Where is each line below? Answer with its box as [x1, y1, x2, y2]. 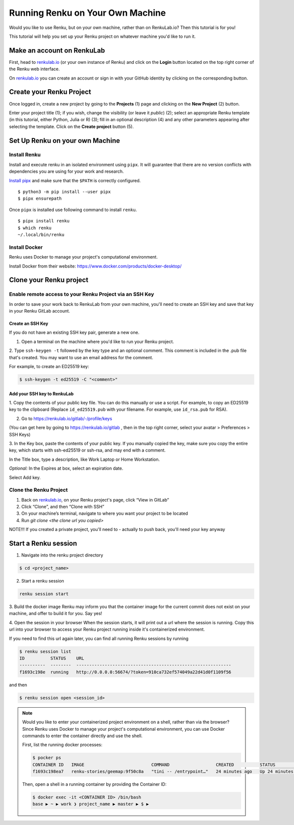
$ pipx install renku [18, 218, 70, 224]
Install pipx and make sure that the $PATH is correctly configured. [9, 177, 141, 184]
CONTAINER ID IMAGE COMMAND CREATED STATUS [32, 762, 275, 768]
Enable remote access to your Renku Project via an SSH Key [9, 291, 154, 298]
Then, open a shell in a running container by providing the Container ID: [22, 781, 167, 787]
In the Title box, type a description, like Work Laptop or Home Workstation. [9, 456, 160, 462]
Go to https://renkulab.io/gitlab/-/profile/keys [21, 415, 112, 422]
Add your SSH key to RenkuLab [9, 391, 74, 397]
